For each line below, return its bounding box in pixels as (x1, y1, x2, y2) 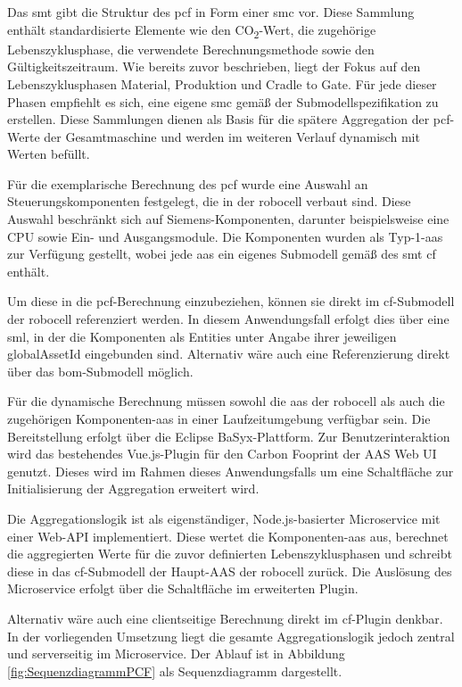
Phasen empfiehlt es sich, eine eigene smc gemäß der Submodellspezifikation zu (7, 92, 439, 111)
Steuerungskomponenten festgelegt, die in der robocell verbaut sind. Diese (7, 192, 411, 211)
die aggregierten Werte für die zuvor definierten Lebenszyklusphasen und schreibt (7, 544, 452, 563)
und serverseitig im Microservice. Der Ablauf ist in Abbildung (7, 644, 345, 663)
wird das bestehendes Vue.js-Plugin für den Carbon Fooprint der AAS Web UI (7, 444, 437, 463)
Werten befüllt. (7, 145, 90, 163)
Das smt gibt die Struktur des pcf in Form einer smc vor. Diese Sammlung (7, 3, 415, 21)
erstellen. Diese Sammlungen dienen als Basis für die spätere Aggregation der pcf (7, 110, 450, 128)
